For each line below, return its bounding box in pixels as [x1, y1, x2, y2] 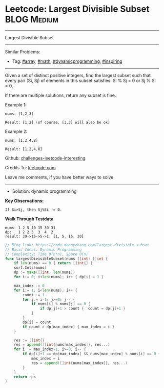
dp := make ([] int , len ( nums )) [14, 270, 76, 275]
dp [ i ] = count [22, 320, 51, 325]
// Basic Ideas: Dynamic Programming [5, 247, 82, 252]
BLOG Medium [5, 14, 59, 25]
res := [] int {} [14, 337, 45, 343]
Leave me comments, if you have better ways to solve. [5, 174, 115, 180]
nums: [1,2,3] [5, 111, 34, 116]
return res [14, 374, 36, 379]
